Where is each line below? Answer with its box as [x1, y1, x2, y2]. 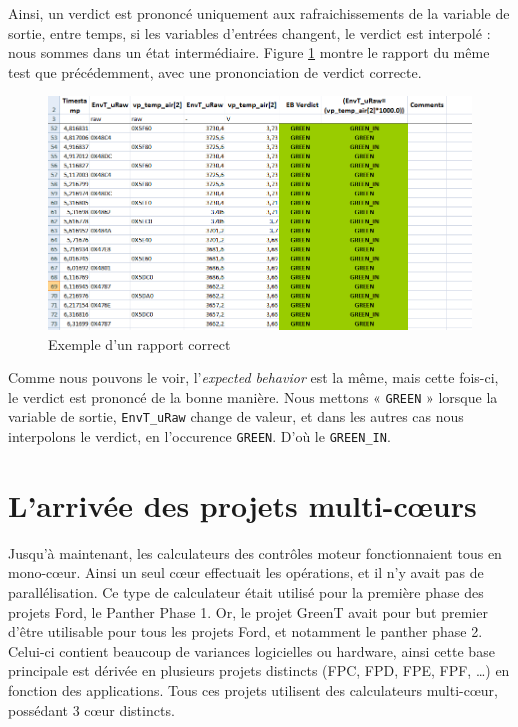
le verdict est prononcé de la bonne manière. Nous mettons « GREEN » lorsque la [8, 386, 498, 407]
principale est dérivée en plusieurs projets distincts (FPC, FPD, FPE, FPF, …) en [8, 660, 510, 681]
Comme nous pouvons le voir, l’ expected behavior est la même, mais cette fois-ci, [8, 367, 499, 388]
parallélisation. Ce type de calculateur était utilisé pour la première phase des [8, 582, 484, 603]
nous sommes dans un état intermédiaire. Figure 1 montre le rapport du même [8, 42, 490, 63]
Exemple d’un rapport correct [48, 333, 231, 354]
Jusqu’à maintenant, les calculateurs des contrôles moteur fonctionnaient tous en [8, 542, 502, 563]
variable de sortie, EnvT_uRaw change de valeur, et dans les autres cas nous [8, 406, 464, 427]
